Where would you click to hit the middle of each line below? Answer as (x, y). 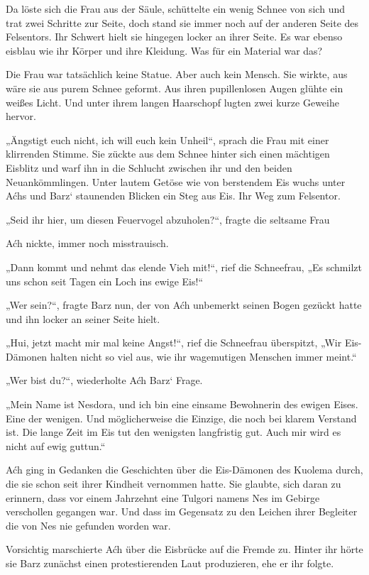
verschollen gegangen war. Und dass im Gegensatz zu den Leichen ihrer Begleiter (182, 511)
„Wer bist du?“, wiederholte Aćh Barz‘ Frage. (104, 380)
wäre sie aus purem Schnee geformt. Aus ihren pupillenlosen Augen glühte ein (175, 88)
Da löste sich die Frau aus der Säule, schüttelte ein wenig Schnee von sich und (175, 9)
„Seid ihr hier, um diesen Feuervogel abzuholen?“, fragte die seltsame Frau (168, 219)
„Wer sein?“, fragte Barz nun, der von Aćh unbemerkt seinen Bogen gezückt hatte (184, 305)
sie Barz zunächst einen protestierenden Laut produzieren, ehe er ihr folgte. (170, 563)
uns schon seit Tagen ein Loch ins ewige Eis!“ (105, 281)
